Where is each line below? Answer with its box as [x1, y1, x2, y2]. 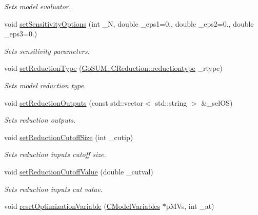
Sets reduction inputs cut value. [4, 183, 103, 194]
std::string [155, 97, 187, 108]
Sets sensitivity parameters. [4, 45, 90, 56]
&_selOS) [201, 97, 233, 108]
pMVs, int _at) [166, 201, 214, 211]
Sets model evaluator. [4, 1, 71, 11]
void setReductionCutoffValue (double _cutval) [4, 166, 153, 177]
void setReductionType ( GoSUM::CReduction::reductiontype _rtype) [4, 63, 223, 73]
